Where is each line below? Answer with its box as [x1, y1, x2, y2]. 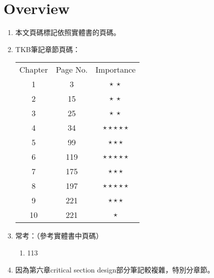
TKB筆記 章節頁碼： [15, 44, 80, 54]
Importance [95, 64, 136, 76]
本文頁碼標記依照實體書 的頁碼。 [15, 27, 120, 38]
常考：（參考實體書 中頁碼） [15, 230, 103, 241]
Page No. [55, 64, 88, 76]
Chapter [19, 64, 48, 76]
